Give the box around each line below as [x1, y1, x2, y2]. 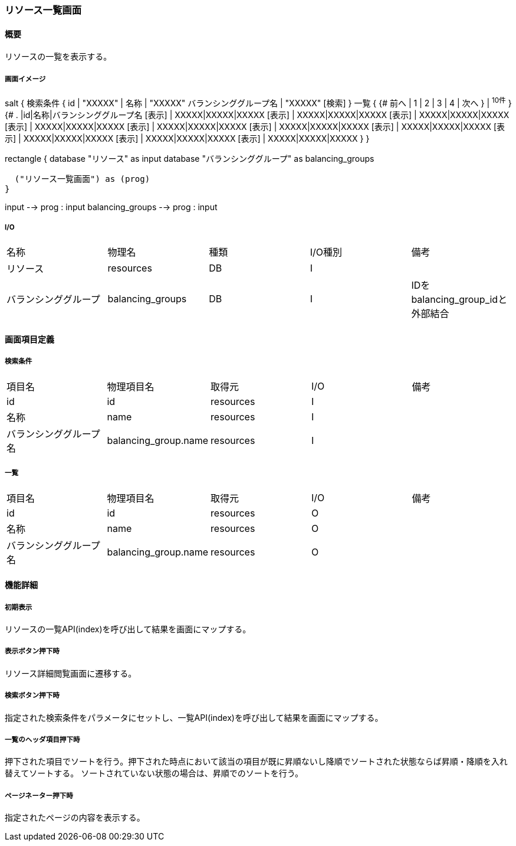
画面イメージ [5, 74, 46, 83]
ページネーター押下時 [5, 791, 73, 800]
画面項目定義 [5, 334, 54, 345]
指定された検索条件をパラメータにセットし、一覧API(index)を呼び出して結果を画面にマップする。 [5, 712, 383, 723]
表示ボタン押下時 [5, 647, 60, 656]
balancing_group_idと [411, 293, 508, 306]
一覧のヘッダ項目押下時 [5, 735, 80, 744]
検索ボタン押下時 [5, 691, 60, 700]
